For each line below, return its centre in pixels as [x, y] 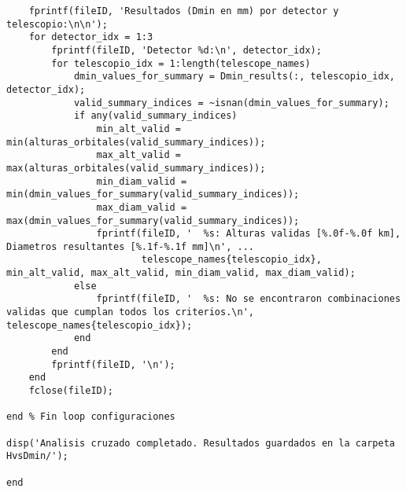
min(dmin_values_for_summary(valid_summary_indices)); [153, 195]
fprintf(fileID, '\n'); [113, 364]
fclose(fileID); [71, 391]
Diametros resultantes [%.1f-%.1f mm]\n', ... [130, 246]
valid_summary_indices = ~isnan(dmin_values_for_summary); [231, 103]
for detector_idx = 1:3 [91, 37]
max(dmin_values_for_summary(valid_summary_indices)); [153, 220]
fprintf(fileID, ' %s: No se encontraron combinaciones [249, 299]
